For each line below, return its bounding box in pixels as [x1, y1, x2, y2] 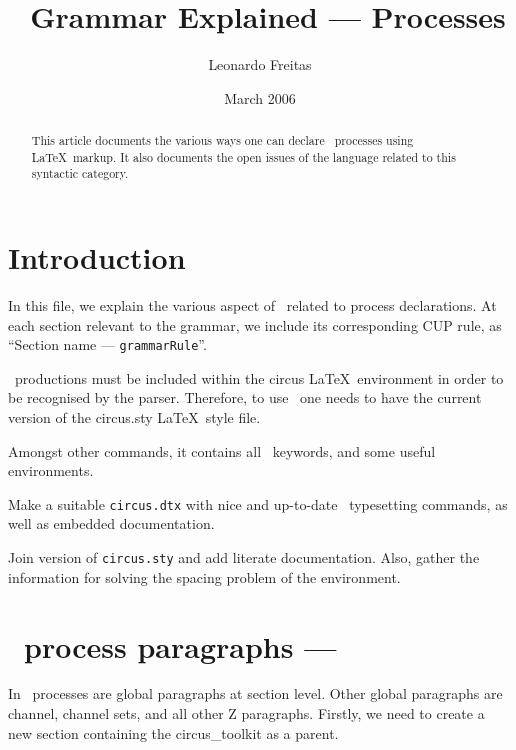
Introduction [8, 237, 186, 278]
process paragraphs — [24, 625, 337, 666]
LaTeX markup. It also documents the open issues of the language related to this [31, 148, 456, 165]
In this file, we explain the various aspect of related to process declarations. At [8, 295, 497, 316]
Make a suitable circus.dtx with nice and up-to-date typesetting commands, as [8, 493, 508, 514]
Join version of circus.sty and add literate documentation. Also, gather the [8, 547, 480, 568]
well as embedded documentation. [8, 513, 215, 534]
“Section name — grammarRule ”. [8, 334, 207, 355]
